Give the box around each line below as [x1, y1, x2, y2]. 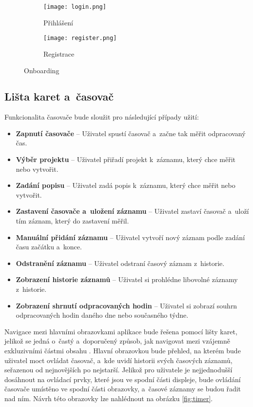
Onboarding [24, 65, 59, 75]
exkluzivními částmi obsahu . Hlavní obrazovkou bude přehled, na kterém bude [4, 345, 241, 355]
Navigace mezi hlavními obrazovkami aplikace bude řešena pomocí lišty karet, [4, 326, 237, 336]
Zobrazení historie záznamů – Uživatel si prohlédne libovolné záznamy [16, 274, 238, 285]
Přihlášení [43, 17, 73, 27]
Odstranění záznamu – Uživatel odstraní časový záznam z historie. [16, 258, 225, 268]
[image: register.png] [43, 35, 117, 42]
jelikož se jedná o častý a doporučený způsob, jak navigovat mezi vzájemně [4, 336, 231, 346]
